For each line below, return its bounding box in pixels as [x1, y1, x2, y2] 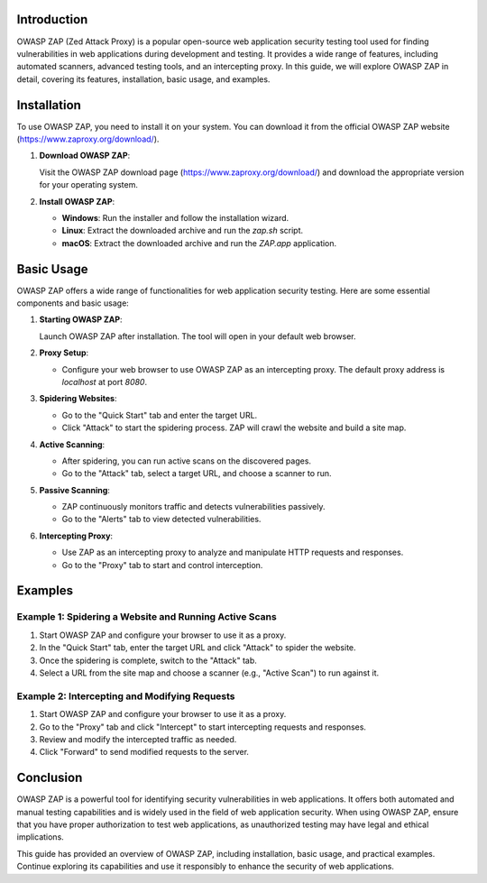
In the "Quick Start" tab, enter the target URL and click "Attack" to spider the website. [39, 642, 356, 653]
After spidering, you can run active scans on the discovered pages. [61, 455, 311, 466]
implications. [16, 832, 65, 842]
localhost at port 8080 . [61, 376, 148, 387]
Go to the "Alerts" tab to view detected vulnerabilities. [61, 514, 262, 525]
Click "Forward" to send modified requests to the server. [39, 747, 250, 758]
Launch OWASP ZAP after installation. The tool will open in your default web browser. [39, 330, 356, 342]
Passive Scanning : [39, 484, 110, 495]
